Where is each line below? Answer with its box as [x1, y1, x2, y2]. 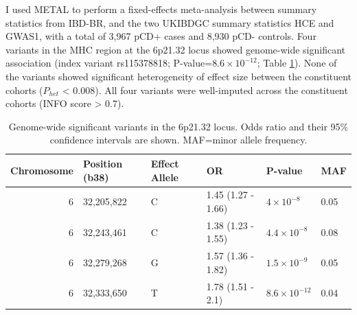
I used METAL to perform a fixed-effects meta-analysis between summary [5, 2, 317, 16]
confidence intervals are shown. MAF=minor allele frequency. [49, 132, 308, 147]
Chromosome [10, 163, 73, 177]
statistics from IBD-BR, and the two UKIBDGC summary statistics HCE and [5, 15, 334, 30]
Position [82, 156, 123, 170]
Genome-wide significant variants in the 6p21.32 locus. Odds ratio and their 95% [8, 119, 349, 133]
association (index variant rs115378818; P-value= [5, 56, 213, 70]
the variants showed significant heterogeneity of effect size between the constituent [5, 69, 352, 83]
